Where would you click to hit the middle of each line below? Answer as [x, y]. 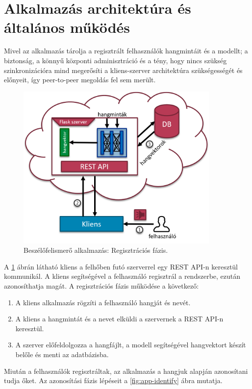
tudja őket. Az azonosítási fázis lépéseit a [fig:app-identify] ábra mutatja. [113, 380]
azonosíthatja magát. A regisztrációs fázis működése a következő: [101, 286]
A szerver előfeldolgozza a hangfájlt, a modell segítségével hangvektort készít [131, 345]
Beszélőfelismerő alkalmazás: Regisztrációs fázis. [96, 250]
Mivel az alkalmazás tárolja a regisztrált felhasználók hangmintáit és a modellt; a [126, 51]
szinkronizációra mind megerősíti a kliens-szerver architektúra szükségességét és [123, 70]
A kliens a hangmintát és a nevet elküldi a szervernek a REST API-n [119, 319]
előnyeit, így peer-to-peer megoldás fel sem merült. [80, 80]
